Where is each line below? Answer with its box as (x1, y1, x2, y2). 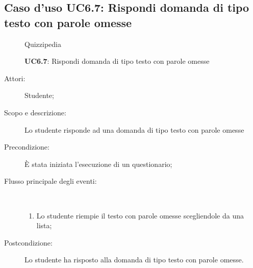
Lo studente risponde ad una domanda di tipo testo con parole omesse (24, 124, 244, 135)
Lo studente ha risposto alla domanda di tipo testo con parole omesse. (24, 254, 244, 265)
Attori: (4, 72, 26, 83)
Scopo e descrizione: (4, 107, 66, 117)
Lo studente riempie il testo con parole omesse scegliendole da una (36, 210, 244, 221)
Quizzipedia (24, 38, 61, 49)
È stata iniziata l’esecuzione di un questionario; (24, 158, 172, 169)
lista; (36, 220, 52, 231)
